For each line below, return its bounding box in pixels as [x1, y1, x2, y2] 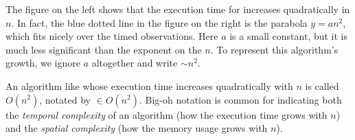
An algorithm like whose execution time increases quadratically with [5, 78, 293, 93]
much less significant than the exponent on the [5, 42, 202, 56]
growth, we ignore [5, 56, 80, 70]
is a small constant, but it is [229, 29, 348, 43]
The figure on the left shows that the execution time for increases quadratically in [5, 2, 350, 16]
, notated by [39, 92, 91, 106]
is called [305, 78, 339, 93]
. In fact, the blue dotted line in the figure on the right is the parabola [11, 15, 308, 30]
